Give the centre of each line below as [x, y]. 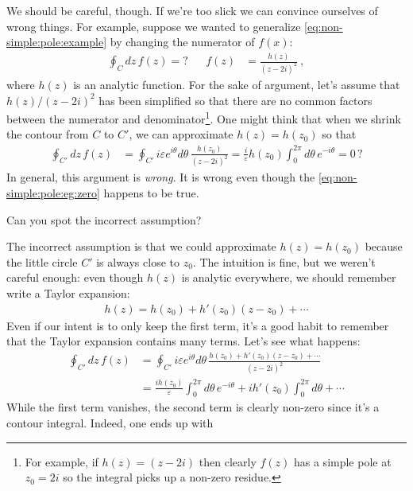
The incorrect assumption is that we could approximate [141, 246]
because [384, 246]
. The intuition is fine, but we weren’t [284, 261]
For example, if [62, 461]
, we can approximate [181, 134]
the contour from [48, 134]
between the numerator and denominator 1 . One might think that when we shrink [204, 117]
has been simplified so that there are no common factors [235, 100]
